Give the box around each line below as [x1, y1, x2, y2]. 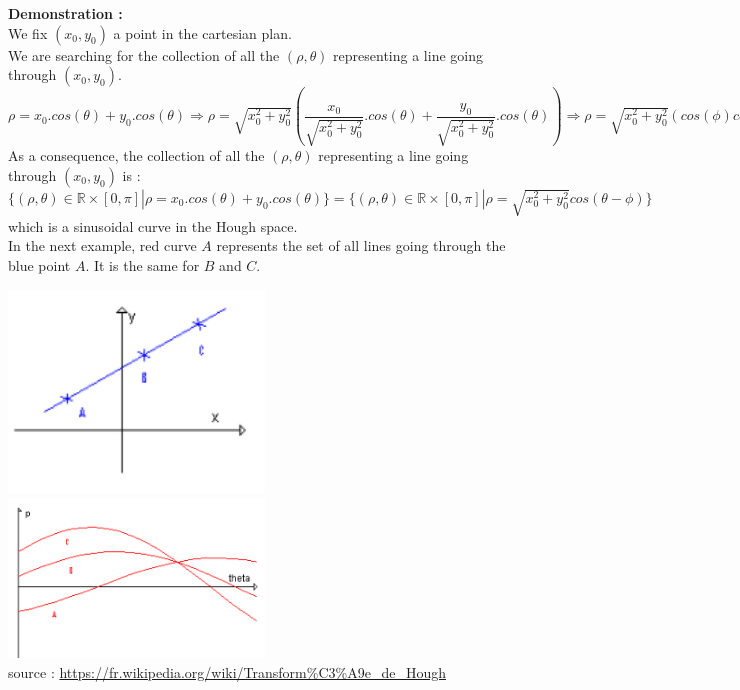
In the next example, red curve [8, 235, 197, 256]
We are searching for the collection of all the [8, 44, 280, 65]
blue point [8, 254, 71, 275]
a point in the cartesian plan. [113, 22, 292, 43]
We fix [8, 22, 48, 43]
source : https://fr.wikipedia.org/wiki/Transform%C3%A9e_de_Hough [8, 661, 446, 682]
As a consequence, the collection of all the [8, 145, 265, 166]
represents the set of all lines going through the [216, 235, 506, 256]
